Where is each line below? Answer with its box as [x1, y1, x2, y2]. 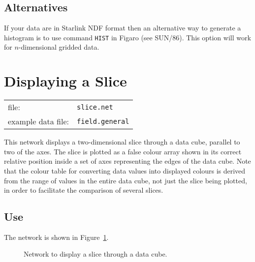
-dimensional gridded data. [18, 42, 99, 52]
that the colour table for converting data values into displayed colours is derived [4, 165, 246, 175]
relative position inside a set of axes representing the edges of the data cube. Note [4, 156, 251, 166]
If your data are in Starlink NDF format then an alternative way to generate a [4, 23, 241, 33]
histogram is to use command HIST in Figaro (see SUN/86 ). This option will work [4, 32, 251, 42]
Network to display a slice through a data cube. [24, 248, 167, 259]
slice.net [77, 103, 113, 111]
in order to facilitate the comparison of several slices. [4, 185, 163, 195]
